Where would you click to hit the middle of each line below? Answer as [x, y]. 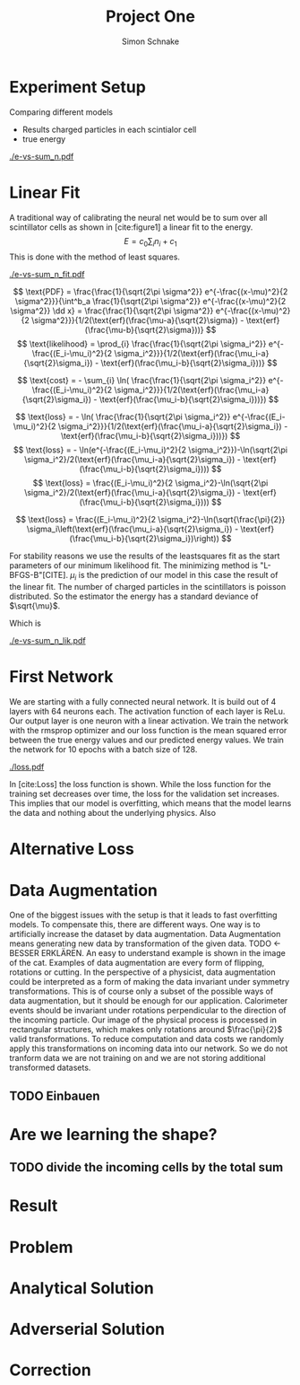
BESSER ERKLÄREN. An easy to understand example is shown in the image [148, 953]
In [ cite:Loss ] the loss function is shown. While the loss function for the [140, 785]
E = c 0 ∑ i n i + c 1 [150, 242]
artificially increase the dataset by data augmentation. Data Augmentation [145, 934]
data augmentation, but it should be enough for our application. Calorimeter [149, 1001]
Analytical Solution [81, 1288]
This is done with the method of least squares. [95, 257]
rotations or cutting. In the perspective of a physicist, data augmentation [142, 972]
